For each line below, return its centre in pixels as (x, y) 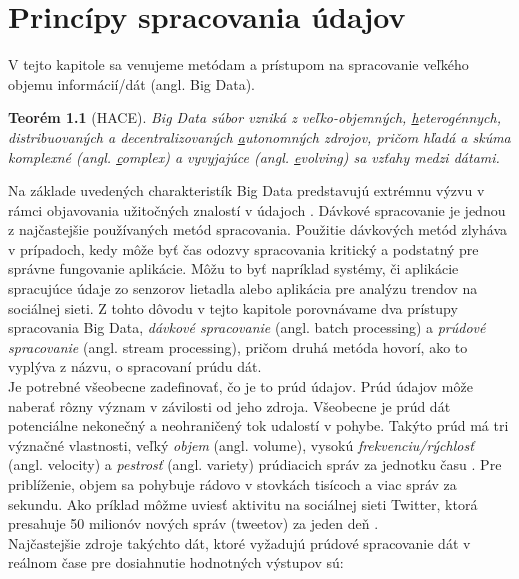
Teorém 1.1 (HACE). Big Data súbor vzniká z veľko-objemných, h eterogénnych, (255, 117)
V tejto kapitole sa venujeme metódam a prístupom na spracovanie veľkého (238, 64)
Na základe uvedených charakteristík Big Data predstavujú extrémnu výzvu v (246, 190)
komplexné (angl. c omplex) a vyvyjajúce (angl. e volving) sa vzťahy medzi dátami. (254, 156)
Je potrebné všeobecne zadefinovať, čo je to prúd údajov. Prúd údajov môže (240, 386)
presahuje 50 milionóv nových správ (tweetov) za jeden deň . (193, 523)
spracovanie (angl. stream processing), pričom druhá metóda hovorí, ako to (238, 346)
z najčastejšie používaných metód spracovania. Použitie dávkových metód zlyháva (257, 229)
